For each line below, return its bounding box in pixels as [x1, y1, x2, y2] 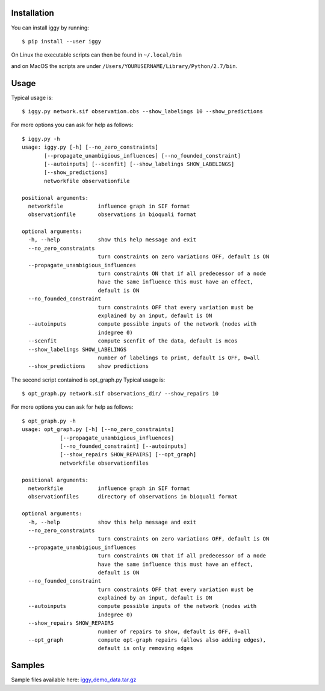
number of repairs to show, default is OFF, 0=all [97, 628, 250, 635]
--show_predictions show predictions [28, 363, 149, 370]
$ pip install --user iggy [22, 38, 102, 45]
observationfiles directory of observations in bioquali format [28, 494, 238, 500]
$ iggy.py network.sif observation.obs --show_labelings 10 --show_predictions [22, 108, 263, 114]
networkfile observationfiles [60, 459, 149, 466]
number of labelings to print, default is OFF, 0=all [97, 354, 260, 361]
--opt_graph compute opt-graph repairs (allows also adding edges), [28, 637, 267, 643]
